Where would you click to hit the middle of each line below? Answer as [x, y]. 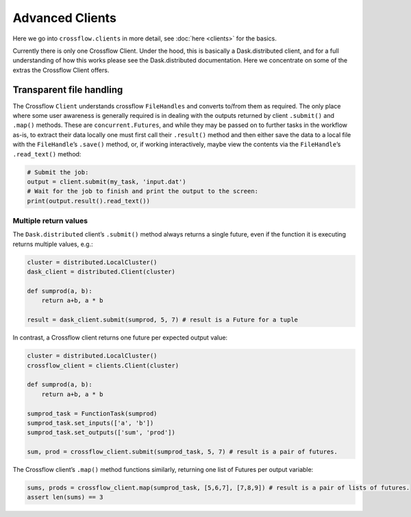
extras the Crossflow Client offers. [61, 70]
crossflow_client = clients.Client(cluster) [103, 365]
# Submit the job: [58, 172]
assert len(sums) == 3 [65, 497]
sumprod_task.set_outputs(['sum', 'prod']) [101, 433]
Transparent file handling [68, 89]
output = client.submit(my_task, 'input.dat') [107, 181]
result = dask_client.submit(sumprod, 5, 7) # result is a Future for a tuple [162, 320]
